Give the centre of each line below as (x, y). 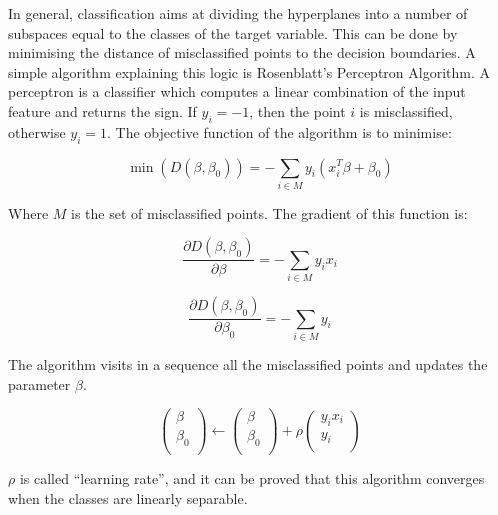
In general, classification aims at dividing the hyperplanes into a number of (238, 13)
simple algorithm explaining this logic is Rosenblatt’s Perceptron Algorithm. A (249, 71)
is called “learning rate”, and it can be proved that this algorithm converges (252, 478)
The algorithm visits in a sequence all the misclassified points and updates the (248, 364)
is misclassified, (406, 110)
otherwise (37, 131)
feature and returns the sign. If (102, 110)
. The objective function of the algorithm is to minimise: (279, 131)
